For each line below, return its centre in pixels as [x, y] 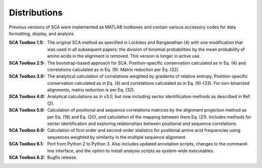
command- [237, 144]
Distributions [36, 13]
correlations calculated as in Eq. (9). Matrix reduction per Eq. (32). [113, 70]
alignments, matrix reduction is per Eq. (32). [91, 90]
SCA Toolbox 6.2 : [27, 157]
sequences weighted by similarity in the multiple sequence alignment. [117, 137]
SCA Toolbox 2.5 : [27, 63]
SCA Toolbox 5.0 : [27, 110]
